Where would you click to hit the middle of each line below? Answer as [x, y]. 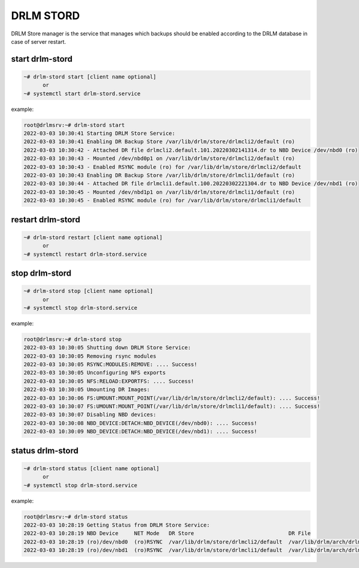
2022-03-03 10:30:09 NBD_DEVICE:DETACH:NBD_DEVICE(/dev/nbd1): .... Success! [140, 432]
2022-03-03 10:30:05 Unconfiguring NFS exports [95, 373]
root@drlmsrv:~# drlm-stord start [74, 125]
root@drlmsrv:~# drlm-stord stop [73, 339]
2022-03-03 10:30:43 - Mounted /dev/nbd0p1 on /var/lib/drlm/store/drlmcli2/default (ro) [159, 158]
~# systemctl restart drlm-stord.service [85, 254]
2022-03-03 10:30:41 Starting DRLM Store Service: [100, 134]
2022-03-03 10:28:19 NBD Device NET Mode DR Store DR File [167, 534]
